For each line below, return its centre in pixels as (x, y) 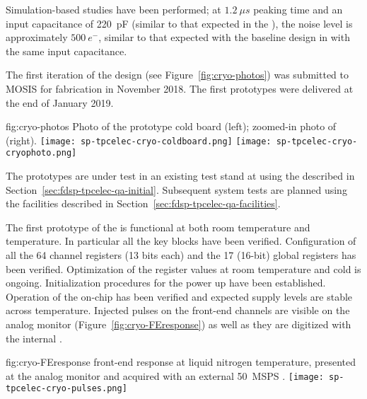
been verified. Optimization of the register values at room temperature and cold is (183, 268)
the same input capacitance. (66, 51)
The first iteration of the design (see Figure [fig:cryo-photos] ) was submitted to (177, 75)
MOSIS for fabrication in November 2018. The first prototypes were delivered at (180, 88)
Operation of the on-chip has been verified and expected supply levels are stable (179, 296)
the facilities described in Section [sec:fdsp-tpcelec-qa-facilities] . (143, 203)
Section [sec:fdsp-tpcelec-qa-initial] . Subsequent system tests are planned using (176, 189)
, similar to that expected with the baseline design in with (224, 37)
